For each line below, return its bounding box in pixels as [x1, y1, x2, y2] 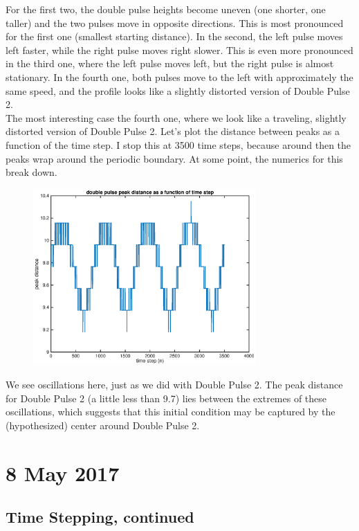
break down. [6, 165, 57, 179]
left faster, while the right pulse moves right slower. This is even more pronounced [6, 42, 353, 57]
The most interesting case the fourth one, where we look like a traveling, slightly [6, 110, 347, 125]
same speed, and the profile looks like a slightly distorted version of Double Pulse [6, 83, 350, 98]
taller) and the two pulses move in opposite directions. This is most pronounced [6, 15, 344, 30]
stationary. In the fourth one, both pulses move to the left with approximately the [6, 69, 353, 84]
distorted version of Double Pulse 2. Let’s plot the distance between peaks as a [6, 124, 340, 138]
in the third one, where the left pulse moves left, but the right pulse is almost [6, 56, 334, 71]
